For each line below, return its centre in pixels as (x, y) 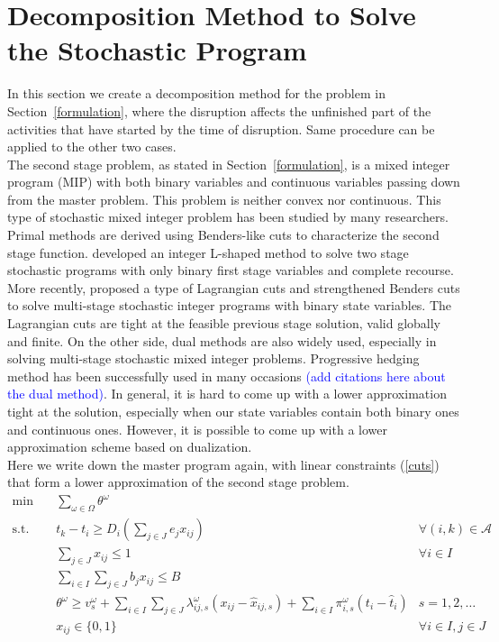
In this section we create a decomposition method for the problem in (196, 93)
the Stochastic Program (157, 50)
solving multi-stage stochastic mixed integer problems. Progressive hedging (213, 358)
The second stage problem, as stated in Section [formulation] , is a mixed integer (229, 164)
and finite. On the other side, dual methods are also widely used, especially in (222, 340)
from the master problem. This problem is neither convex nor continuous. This (224, 199)
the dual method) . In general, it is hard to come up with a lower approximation (227, 394)
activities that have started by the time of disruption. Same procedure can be (221, 128)
